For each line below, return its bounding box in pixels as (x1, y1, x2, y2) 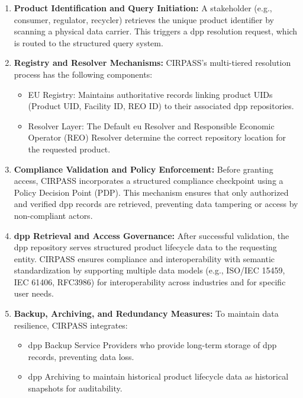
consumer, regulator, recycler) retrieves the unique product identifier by (14, 13, 274, 26)
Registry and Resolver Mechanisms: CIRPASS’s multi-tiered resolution (14, 56, 291, 69)
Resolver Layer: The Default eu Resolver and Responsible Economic (28, 119, 275, 132)
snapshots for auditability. (28, 382, 123, 394)
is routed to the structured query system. (14, 36, 163, 49)
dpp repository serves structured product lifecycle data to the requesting (14, 241, 277, 253)
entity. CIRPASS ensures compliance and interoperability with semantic (14, 252, 275, 265)
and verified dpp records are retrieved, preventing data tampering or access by (14, 198, 298, 210)
